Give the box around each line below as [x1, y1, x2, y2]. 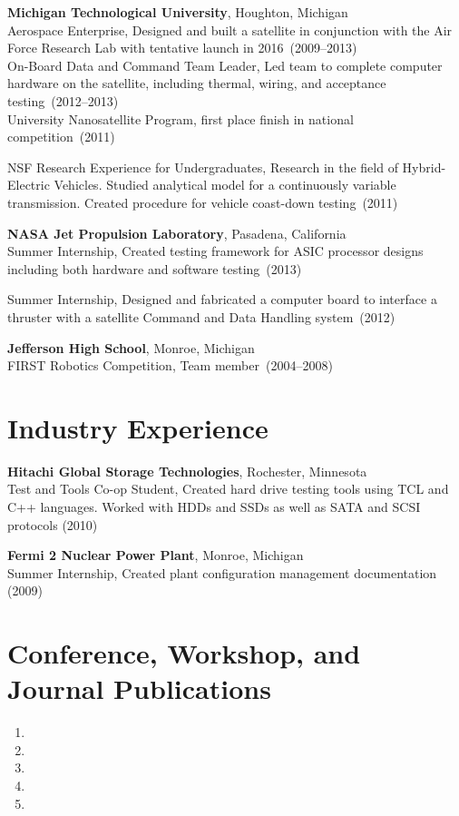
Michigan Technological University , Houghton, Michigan [7, 3, 348, 21]
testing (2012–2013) [7, 91, 119, 110]
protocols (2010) [7, 515, 98, 534]
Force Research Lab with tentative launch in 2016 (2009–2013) [7, 38, 357, 57]
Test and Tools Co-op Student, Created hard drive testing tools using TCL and [7, 479, 449, 498]
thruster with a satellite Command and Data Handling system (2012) [7, 307, 396, 326]
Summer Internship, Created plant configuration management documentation [7, 563, 437, 582]
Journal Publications [7, 670, 271, 707]
